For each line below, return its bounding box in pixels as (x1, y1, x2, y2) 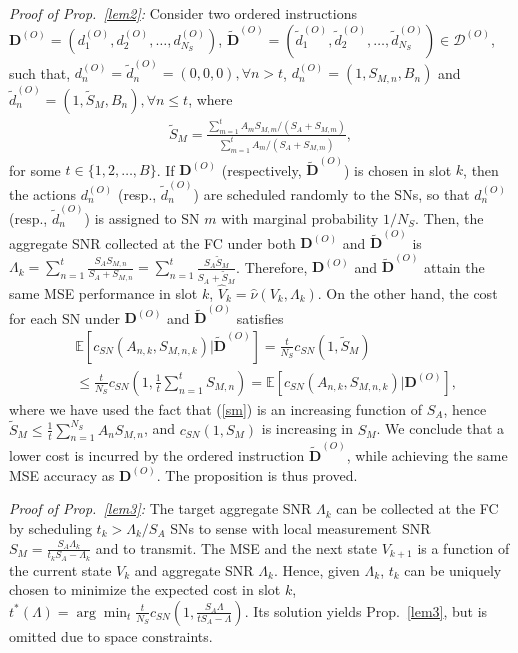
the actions (9, 183, 76, 204)
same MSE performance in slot (9, 282, 198, 303)
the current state (9, 559, 112, 580)
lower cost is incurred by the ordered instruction (9, 445, 305, 466)
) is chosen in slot (343, 159, 452, 180)
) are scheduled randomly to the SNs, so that (193, 183, 470, 204)
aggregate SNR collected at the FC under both (9, 232, 296, 253)
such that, (9, 62, 71, 83)
